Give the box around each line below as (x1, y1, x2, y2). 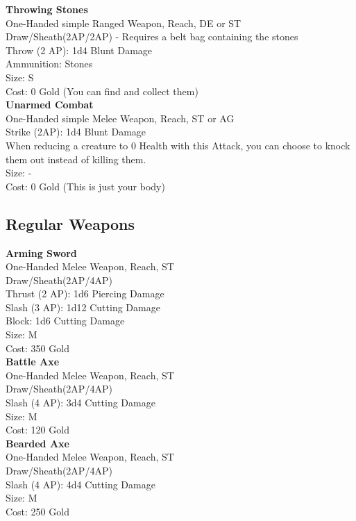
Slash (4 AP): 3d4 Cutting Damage (6, 395, 155, 410)
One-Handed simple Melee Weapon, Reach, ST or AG (6, 110, 235, 125)
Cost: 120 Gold (6, 422, 69, 437)
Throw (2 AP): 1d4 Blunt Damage (6, 42, 153, 57)
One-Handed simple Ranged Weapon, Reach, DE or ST (6, 15, 241, 30)
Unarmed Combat (6, 97, 94, 112)
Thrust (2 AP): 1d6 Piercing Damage (6, 286, 164, 301)
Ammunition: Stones (6, 56, 93, 71)
